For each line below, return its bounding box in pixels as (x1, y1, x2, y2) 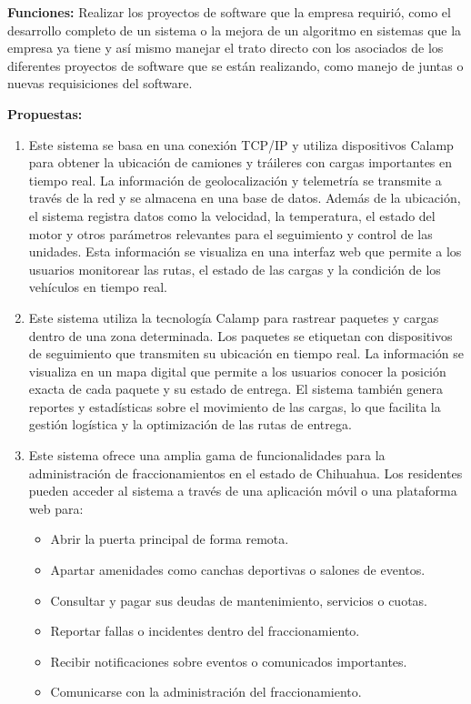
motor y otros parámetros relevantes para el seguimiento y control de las (28, 224, 433, 243)
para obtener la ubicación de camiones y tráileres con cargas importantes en (28, 153, 453, 172)
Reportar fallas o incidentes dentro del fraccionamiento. (50, 621, 360, 640)
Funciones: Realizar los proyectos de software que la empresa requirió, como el (7, 3, 451, 21)
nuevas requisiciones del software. (7, 74, 193, 93)
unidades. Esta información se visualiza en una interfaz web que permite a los (28, 242, 462, 261)
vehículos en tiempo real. (28, 277, 167, 297)
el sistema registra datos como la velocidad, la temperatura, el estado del (28, 206, 436, 225)
